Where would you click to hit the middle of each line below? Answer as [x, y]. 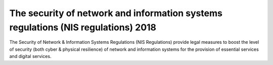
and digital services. [30, 56]
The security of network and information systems [116, 13]
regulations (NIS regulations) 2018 [83, 27]
